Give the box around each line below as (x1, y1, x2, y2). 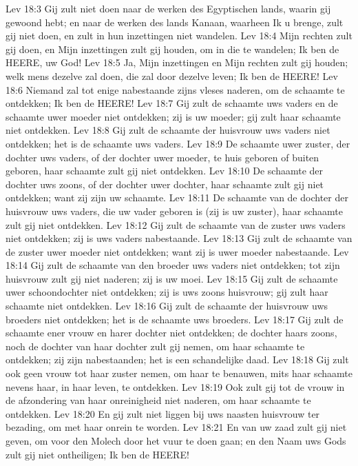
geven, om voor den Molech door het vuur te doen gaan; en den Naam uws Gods (6, 434, 346, 447)
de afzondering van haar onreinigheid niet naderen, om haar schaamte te (6, 393, 311, 407)
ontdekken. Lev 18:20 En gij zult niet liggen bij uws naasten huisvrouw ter (6, 406, 320, 421)
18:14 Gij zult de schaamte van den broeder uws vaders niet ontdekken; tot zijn (6, 258, 340, 272)
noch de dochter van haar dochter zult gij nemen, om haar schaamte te (6, 338, 305, 353)
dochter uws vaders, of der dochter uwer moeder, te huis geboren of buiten (6, 150, 319, 164)
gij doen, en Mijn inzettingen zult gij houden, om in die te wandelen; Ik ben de (6, 41, 339, 56)
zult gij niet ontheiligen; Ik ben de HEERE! (6, 447, 189, 461)
